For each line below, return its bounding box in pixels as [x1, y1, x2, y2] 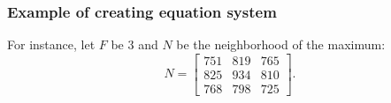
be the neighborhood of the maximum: [176, 35, 386, 54]
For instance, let [7, 35, 96, 54]
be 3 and [111, 35, 158, 54]
